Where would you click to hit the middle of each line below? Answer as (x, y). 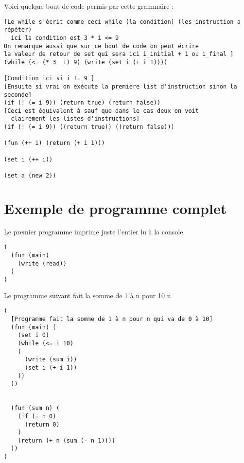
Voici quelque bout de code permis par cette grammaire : (89, 6)
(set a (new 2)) (30, 176)
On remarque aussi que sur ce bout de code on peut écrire (101, 46)
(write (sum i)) (51, 360)
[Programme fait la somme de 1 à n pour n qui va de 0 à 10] (112, 319)
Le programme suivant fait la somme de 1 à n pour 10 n (87, 295)
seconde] (18, 95)
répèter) (18, 30)
